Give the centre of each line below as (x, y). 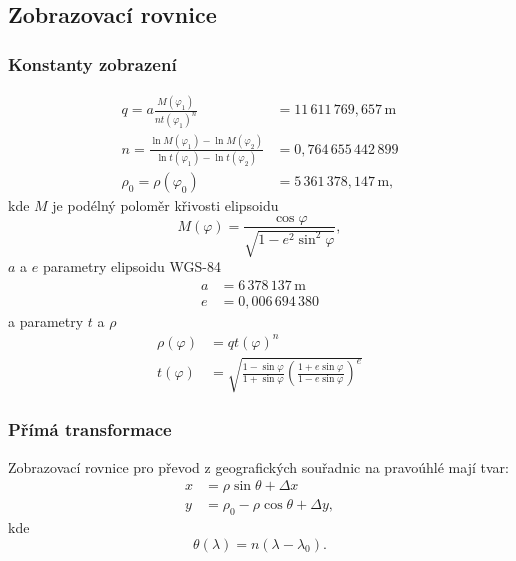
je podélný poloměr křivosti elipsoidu (165, 204)
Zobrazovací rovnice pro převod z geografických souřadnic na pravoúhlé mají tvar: (258, 466)
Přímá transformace (90, 429)
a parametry (46, 320)
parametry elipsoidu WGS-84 (131, 265)
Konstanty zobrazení (92, 63)
